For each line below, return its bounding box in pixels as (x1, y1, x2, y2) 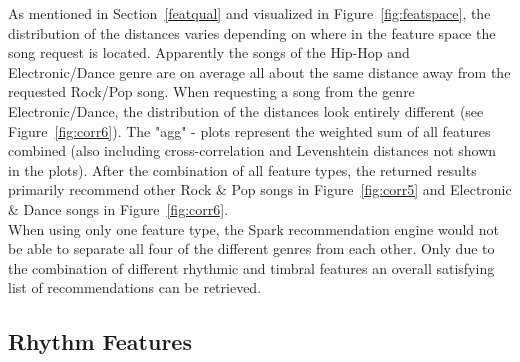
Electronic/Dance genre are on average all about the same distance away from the (8, 61, 511, 82)
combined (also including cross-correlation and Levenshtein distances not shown (8, 140, 497, 161)
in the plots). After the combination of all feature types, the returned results (8, 159, 477, 180)
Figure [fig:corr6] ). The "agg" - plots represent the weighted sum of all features (8, 120, 491, 141)
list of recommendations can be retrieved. (8, 277, 262, 298)
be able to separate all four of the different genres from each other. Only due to (8, 238, 495, 259)
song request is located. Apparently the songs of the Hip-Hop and (8, 42, 410, 63)
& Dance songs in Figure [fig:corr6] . (8, 198, 229, 219)
